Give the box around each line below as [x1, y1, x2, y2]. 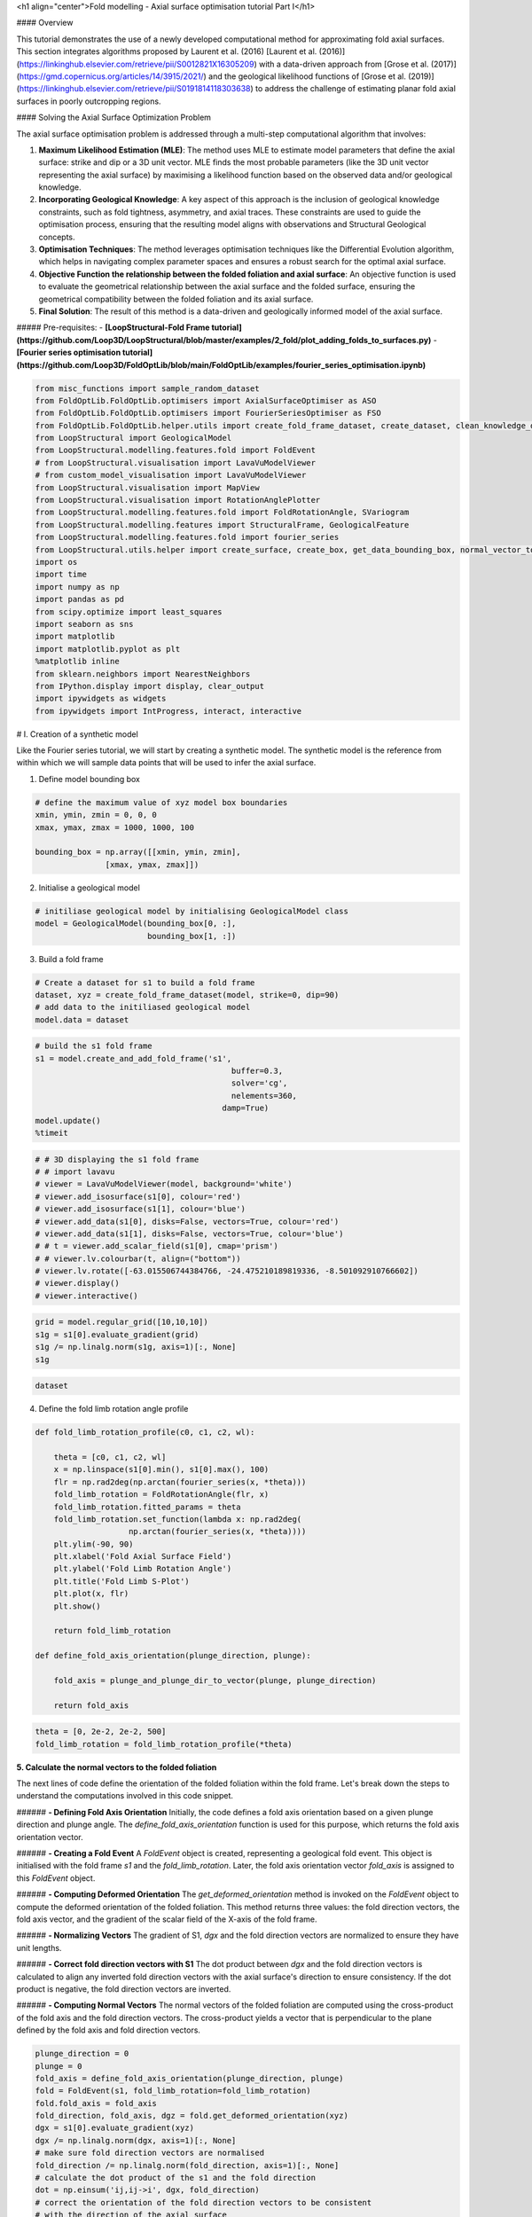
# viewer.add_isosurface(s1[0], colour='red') [35, 1191, 241, 1202]
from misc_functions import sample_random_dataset [35, 383, 261, 394]
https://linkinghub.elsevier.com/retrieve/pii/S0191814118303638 [19, 83, 252, 94]
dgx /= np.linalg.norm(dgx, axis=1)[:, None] [35, 2135, 237, 2145]
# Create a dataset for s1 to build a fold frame [35, 977, 255, 988]
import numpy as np [35, 582, 120, 591]
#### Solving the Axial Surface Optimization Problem [16, 112, 212, 123]
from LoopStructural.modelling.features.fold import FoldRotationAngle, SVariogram [35, 507, 410, 518]
